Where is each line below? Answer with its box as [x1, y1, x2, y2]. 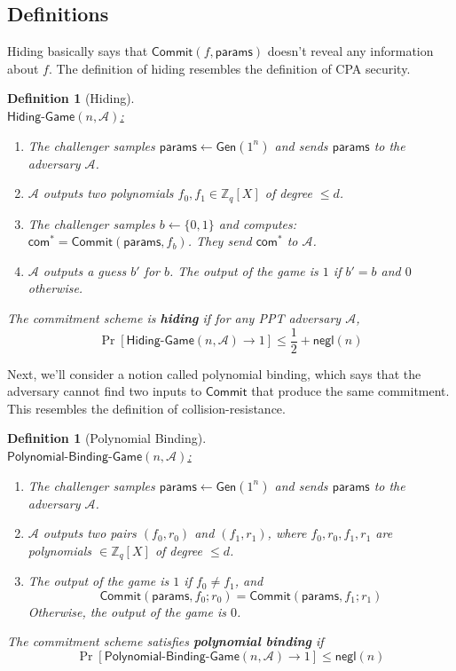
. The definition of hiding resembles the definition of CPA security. [48, 59, 411, 77]
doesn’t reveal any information [267, 42, 434, 60]
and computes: [218, 214, 297, 233]
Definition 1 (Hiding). [7, 89, 135, 107]
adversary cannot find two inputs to [7, 382, 202, 400]
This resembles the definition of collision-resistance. [7, 399, 286, 417]
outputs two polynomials [43, 184, 174, 202]
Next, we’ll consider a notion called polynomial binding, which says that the [7, 364, 421, 383]
